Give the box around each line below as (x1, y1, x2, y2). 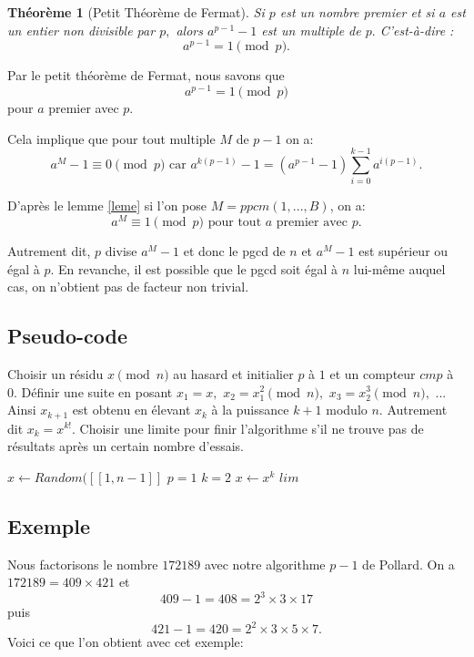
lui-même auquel (353, 259, 446, 278)
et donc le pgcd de (183, 241, 286, 260)
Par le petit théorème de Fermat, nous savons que (7, 66, 285, 85)
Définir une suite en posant (21, 382, 173, 401)
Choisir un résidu (7, 364, 104, 383)
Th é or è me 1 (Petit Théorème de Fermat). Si (7, 3, 265, 21)
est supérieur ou (358, 241, 449, 260)
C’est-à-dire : (379, 20, 454, 39)
